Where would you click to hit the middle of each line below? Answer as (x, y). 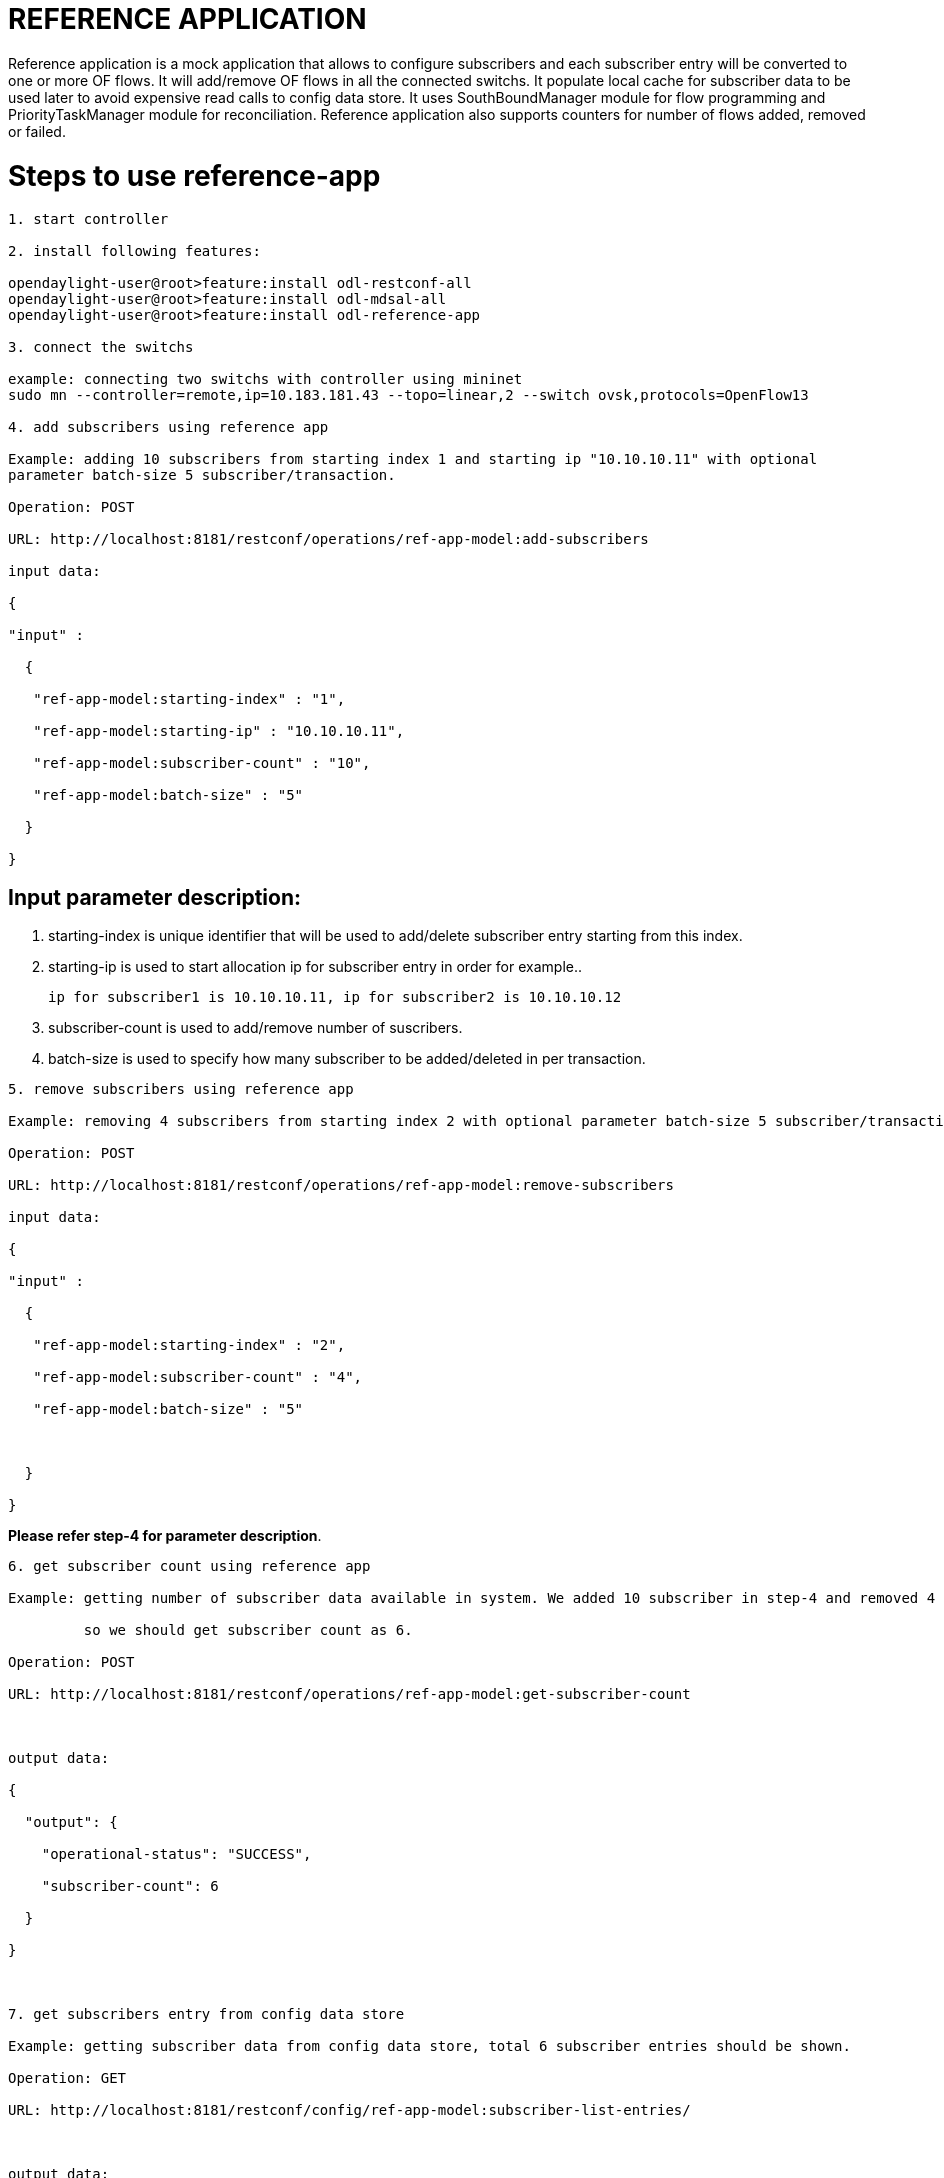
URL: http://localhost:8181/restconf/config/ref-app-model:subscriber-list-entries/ (349, 2110)
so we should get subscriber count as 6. (248, 1630)
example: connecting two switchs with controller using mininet (265, 379)
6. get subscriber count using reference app (189, 1566)
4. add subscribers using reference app (168, 427)
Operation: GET (67, 2078)
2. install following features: (134, 251)
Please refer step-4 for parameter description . (165, 1536)
